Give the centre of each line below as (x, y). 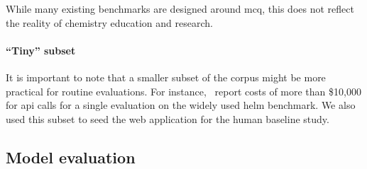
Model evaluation (71, 157)
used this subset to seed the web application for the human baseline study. (168, 118)
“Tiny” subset (41, 50)
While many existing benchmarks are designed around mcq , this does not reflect (180, 8)
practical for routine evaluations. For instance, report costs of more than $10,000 (183, 91)
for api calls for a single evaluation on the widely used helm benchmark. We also (181, 105)
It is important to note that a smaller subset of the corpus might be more (166, 77)
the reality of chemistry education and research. (109, 22)
